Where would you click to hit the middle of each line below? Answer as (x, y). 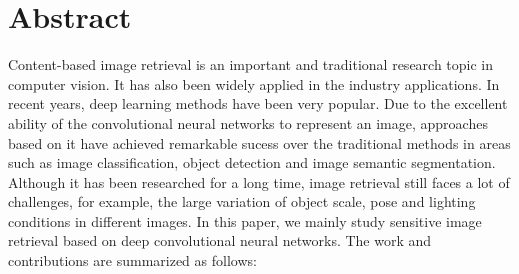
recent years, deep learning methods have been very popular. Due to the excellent (258, 103)
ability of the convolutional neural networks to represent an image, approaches (248, 122)
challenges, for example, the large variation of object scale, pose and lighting (242, 201)
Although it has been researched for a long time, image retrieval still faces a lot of (259, 181)
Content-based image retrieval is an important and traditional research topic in (251, 64)
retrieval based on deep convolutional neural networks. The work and (220, 240)
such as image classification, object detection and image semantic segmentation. (252, 162)
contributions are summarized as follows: (132, 260)
